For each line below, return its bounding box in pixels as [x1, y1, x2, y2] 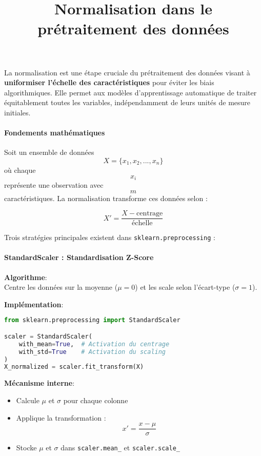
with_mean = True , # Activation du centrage [18, 340, 170, 348]
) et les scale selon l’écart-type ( [135, 282, 235, 292]
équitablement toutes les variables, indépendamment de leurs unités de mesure [4, 97, 251, 108]
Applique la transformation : [16, 412, 106, 423]
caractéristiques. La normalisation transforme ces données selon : [4, 192, 208, 203]
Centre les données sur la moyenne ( [4, 282, 118, 292]
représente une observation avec [4, 179, 104, 190]
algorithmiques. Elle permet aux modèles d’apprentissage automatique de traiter [4, 87, 257, 97]
